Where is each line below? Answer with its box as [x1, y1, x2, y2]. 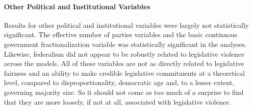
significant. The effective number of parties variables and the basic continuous [4, 29, 238, 40]
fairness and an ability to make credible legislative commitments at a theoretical [4, 67, 245, 78]
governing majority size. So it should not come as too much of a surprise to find [4, 87, 244, 97]
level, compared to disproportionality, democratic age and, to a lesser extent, [4, 77, 234, 88]
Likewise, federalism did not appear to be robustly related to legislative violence [4, 48, 245, 59]
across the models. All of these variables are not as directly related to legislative [4, 58, 244, 68]
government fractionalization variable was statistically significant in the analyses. [4, 39, 247, 49]
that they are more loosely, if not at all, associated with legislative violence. [4, 96, 231, 107]
